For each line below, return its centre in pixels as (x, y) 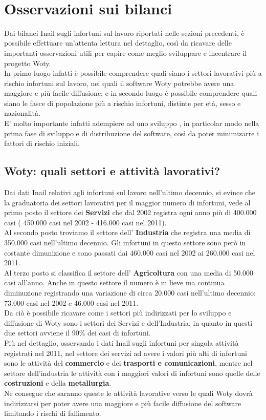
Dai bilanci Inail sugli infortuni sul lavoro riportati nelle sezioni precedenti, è (124, 33)
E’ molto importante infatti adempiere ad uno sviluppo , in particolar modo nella (132, 123)
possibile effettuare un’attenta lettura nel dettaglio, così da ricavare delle (118, 43)
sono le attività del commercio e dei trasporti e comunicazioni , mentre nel (128, 363)
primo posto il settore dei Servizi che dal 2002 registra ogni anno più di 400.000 (130, 212)
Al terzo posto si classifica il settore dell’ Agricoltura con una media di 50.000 (129, 272)
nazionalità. (22, 113)
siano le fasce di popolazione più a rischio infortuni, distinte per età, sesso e (123, 103)
